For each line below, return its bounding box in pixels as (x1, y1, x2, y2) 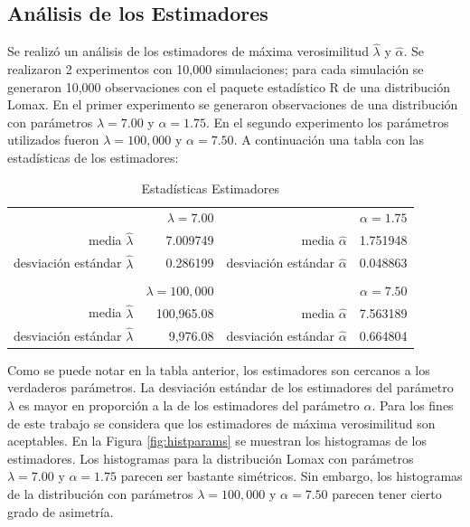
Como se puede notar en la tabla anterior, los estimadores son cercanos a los (7, 360, 430, 379)
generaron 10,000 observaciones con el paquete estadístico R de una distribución (7, 77, 450, 96)
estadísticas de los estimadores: (7, 147, 179, 166)
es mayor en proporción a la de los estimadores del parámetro (18, 396, 360, 415)
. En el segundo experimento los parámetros (205, 112, 449, 131)
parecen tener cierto (332, 485, 442, 503)
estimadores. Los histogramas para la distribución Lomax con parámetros (7, 448, 414, 467)
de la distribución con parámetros (7, 485, 193, 503)
